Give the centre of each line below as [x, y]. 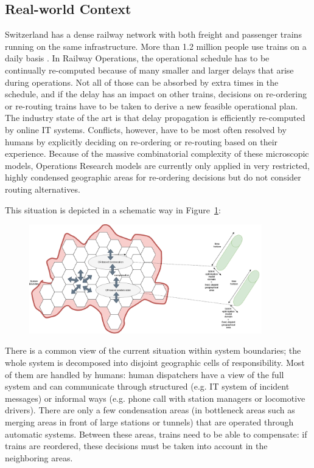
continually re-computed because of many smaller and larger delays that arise [149, 70]
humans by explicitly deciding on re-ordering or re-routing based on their [141, 141]
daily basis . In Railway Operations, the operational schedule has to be [137, 58]
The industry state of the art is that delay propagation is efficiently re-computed [155, 118]
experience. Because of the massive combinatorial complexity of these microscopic [157, 153]
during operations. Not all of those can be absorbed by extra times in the [142, 82]
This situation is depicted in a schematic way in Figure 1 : [113, 209]
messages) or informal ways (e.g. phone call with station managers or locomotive [155, 398]
